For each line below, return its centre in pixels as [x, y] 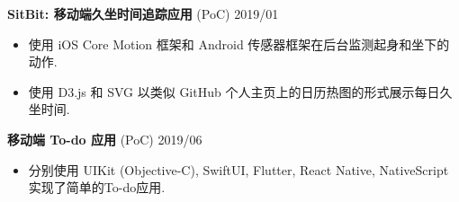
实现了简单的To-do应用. [97, 187]
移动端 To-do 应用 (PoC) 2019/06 [105, 139]
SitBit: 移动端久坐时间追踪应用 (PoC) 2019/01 [143, 13]
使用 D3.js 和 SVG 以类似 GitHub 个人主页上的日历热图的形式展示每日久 [240, 91]
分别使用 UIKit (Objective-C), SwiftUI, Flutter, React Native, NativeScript [238, 169]
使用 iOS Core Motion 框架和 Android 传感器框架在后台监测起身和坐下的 [239, 44]
